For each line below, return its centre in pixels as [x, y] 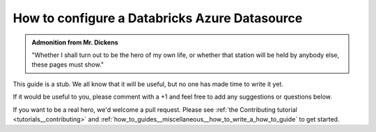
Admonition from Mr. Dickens [75, 42]
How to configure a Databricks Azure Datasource [158, 18]
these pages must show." [68, 65]
